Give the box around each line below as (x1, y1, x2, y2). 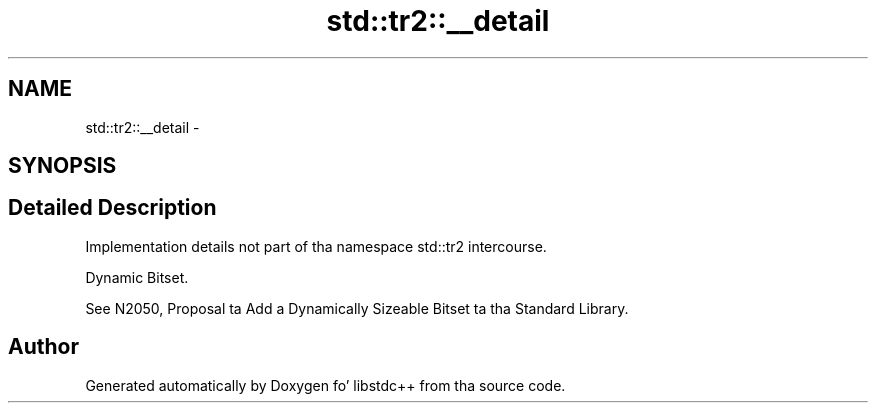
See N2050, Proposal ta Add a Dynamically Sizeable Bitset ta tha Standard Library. (85, 299, 629, 317)
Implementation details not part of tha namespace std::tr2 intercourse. (85, 237, 547, 255)
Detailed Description (8, 195, 217, 221)
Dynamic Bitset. (85, 268, 189, 286)
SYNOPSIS (8, 153, 117, 179)
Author (8, 334, 79, 360)
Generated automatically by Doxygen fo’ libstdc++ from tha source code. (85, 376, 566, 394)
